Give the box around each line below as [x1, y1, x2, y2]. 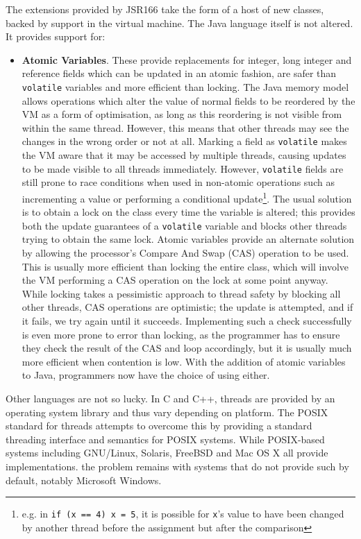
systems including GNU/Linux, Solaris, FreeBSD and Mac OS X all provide [6, 445, 328, 460]
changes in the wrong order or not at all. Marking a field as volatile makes [22, 134, 347, 148]
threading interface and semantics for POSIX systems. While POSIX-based [6, 431, 325, 446]
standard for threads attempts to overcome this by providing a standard [6, 418, 312, 433]
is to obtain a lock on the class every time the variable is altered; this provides [22, 205, 355, 219]
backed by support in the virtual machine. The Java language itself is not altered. [6, 15, 353, 30]
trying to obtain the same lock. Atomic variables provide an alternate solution [22, 232, 355, 246]
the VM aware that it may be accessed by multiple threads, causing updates [22, 148, 346, 162]
